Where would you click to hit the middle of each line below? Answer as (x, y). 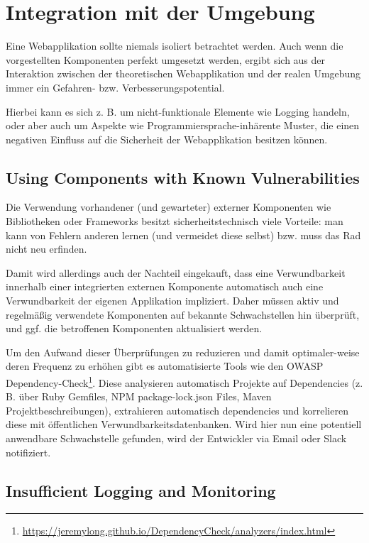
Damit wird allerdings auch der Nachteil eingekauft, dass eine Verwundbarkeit (176, 272)
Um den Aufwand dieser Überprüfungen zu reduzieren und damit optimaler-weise (183, 352)
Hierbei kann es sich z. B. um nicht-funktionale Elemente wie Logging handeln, (178, 111)
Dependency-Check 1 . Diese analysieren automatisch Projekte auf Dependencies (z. (184, 382)
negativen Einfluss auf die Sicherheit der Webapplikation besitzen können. (167, 139)
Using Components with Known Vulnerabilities (183, 177)
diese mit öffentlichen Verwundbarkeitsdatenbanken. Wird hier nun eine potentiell (184, 424)
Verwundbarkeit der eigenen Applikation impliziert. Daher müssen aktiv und (172, 301)
